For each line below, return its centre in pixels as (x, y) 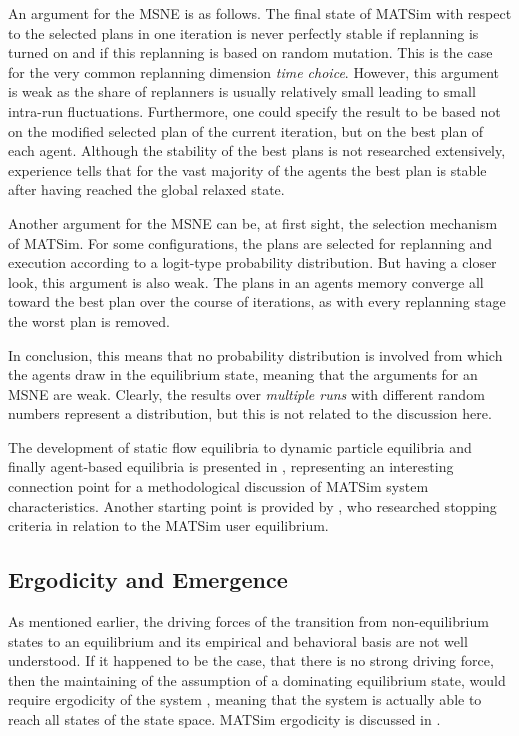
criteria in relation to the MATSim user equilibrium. (168, 525)
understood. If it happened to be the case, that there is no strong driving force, (251, 660)
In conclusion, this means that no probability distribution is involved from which (255, 354)
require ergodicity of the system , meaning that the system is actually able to (245, 699)
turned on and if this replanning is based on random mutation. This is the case (250, 52)
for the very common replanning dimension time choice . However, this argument (253, 71)
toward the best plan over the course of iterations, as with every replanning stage (257, 301)
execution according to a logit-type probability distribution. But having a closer (252, 262)
